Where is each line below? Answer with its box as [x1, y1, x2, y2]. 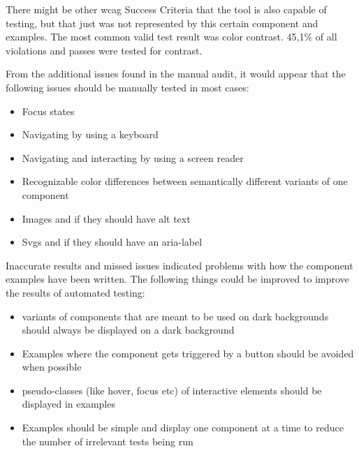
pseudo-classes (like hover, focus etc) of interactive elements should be [22, 383, 322, 397]
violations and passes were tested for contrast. [6, 43, 203, 57]
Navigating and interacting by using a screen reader [22, 150, 244, 165]
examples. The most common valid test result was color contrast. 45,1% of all [6, 29, 337, 44]
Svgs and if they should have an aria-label [22, 235, 203, 249]
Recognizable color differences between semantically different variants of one [22, 174, 348, 188]
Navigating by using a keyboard [22, 127, 159, 142]
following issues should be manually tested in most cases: [6, 80, 249, 94]
